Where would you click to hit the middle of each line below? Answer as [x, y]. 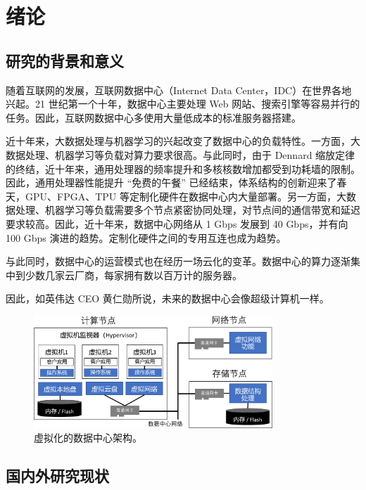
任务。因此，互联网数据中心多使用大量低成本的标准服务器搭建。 [153, 117]
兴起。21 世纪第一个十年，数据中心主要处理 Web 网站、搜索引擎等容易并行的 [183, 104]
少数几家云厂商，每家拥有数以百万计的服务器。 [133, 275]
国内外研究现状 [57, 476]
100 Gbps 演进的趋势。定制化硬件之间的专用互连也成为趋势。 [146, 237]
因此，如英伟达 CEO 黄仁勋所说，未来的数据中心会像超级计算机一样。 [168, 298]
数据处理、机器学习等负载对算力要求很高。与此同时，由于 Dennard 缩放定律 [181, 154]
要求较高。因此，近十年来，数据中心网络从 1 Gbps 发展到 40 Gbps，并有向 [177, 223]
